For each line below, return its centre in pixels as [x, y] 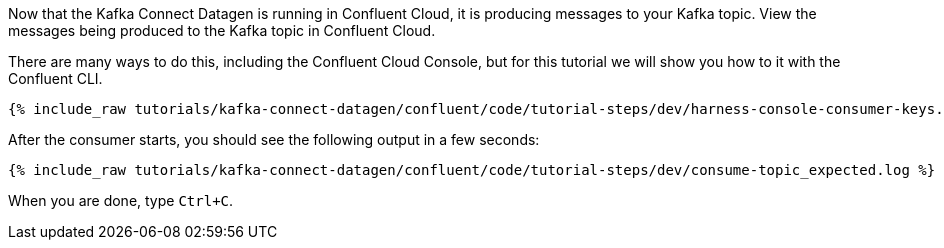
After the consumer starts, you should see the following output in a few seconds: [274, 139]
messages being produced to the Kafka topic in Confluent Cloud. [222, 30]
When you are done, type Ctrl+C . [121, 200]
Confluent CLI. [55, 78]
